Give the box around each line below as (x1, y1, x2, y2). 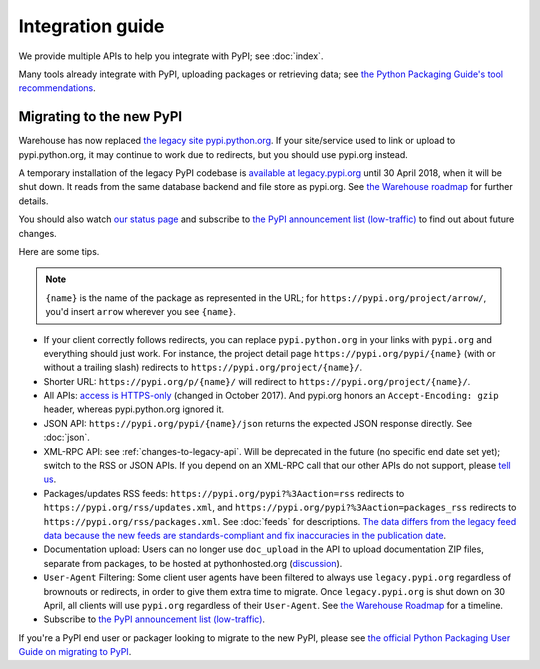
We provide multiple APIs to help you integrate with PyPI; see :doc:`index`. (18, 50, 324, 62)
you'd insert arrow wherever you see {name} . (45, 306, 237, 318)
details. (18, 195, 49, 207)
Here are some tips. (18, 245, 100, 257)
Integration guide (18, 15, 165, 37)
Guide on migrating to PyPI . (18, 646, 132, 658)
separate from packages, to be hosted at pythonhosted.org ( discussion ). (43, 557, 343, 569)
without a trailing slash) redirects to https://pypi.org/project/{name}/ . (43, 361, 363, 374)
